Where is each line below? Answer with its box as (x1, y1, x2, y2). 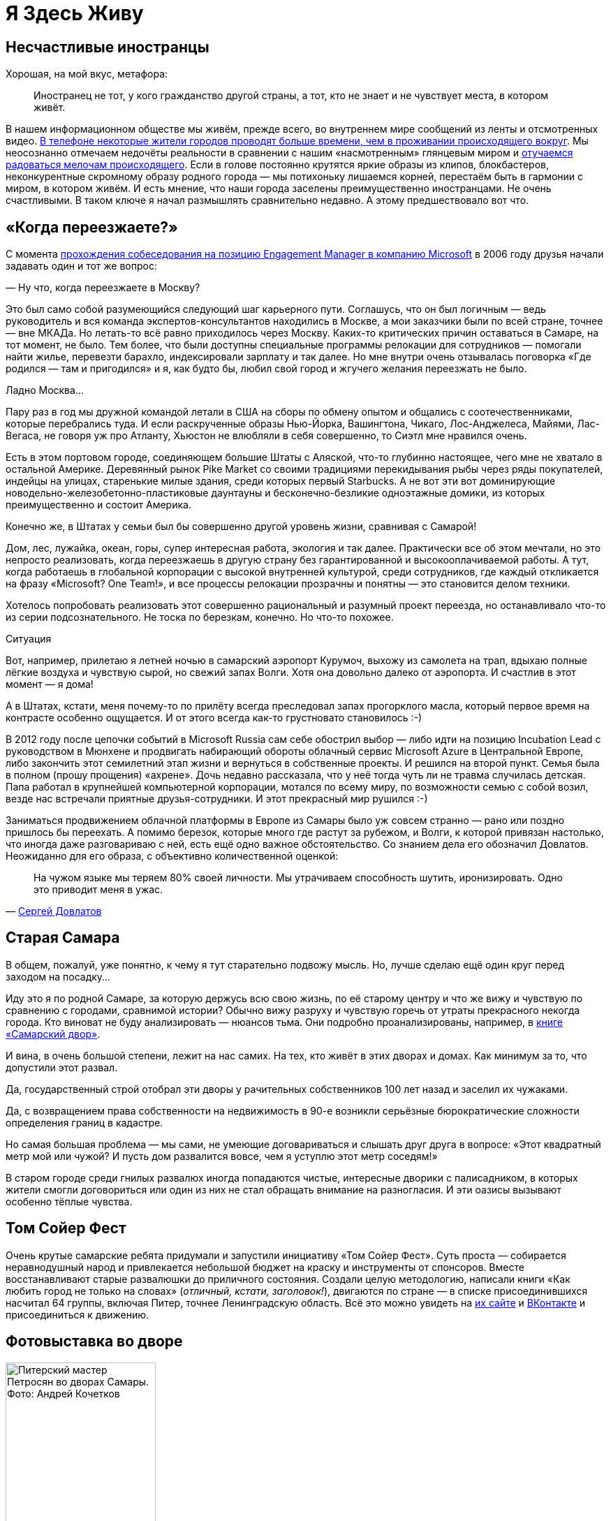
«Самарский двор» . (6, 1027, 101, 1040)
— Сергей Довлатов (6, 905, 102, 918)
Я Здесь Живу (6, 1, 144, 25)
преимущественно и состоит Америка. (6, 499, 191, 511)
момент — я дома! (6, 678, 94, 691)
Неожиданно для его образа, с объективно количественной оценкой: (6, 850, 339, 862)
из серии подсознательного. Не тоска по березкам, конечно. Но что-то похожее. (6, 611, 394, 624)
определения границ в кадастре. (6, 1116, 163, 1129)
